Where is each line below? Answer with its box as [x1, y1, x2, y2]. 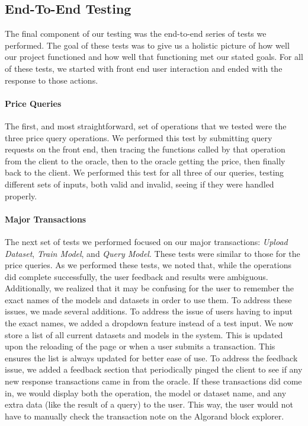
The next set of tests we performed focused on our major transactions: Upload [5, 235, 288, 247]
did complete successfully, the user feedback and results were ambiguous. [5, 270, 268, 282]
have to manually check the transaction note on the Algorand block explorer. [5, 409, 284, 422]
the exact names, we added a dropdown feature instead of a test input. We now [5, 317, 293, 329]
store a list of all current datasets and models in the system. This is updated [5, 328, 283, 341]
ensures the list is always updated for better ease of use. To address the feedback [5, 351, 298, 364]
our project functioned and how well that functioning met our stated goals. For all [5, 50, 303, 63]
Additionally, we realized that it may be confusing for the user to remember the [5, 282, 294, 294]
